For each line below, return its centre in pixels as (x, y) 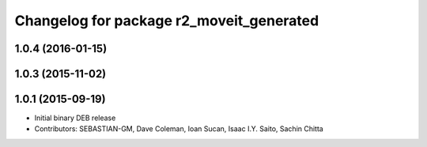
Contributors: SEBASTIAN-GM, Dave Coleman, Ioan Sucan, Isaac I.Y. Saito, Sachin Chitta (179, 129)
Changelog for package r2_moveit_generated (167, 21)
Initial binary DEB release (75, 118)
